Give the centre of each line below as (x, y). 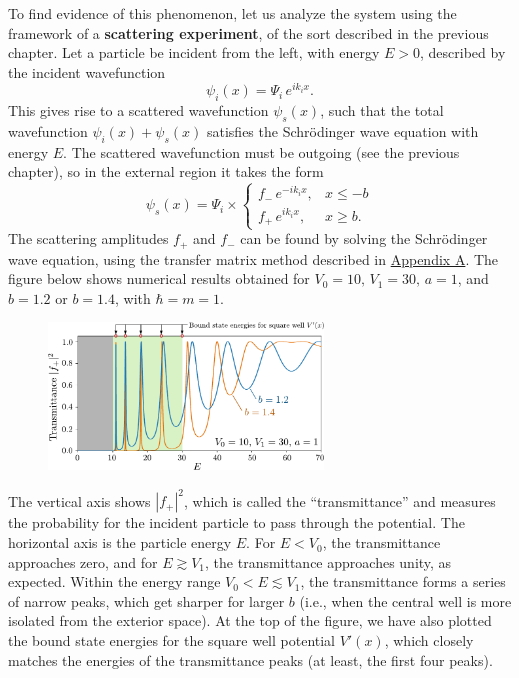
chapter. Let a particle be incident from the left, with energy (194, 52)
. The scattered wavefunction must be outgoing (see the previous (261, 151)
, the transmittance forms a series (403, 581)
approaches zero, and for (83, 561)
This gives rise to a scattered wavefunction (138, 110)
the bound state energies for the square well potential (172, 640)
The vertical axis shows (79, 500)
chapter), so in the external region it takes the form (166, 171)
